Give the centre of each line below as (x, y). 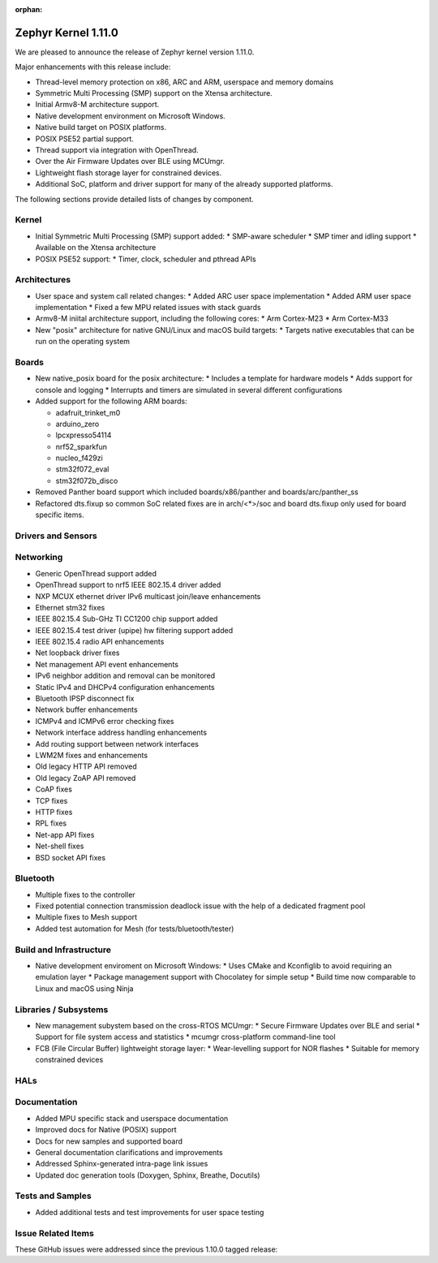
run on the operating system (82, 342)
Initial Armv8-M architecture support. (97, 105)
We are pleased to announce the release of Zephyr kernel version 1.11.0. (135, 52)
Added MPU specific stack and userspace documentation (132, 1118)
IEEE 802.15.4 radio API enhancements (100, 642)
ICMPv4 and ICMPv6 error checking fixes (105, 721)
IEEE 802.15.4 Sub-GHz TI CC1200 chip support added (127, 619)
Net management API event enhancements (107, 664)
